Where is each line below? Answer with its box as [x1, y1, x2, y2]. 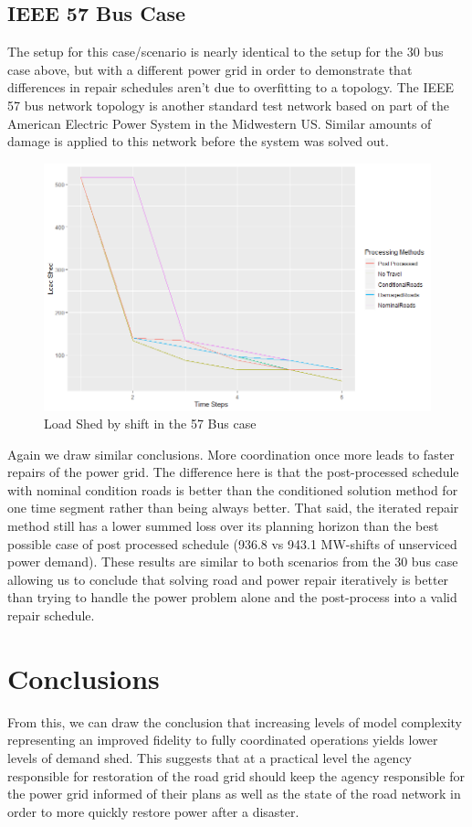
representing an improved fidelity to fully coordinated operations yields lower [7, 730, 438, 749]
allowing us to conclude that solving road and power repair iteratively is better [7, 569, 449, 588]
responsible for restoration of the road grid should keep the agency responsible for [7, 766, 465, 785]
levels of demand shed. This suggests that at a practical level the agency [7, 747, 413, 767]
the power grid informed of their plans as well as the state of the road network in [7, 784, 461, 803]
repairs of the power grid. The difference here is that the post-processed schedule [7, 462, 459, 482]
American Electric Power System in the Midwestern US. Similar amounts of [7, 113, 432, 133]
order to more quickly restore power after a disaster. [7, 801, 299, 821]
